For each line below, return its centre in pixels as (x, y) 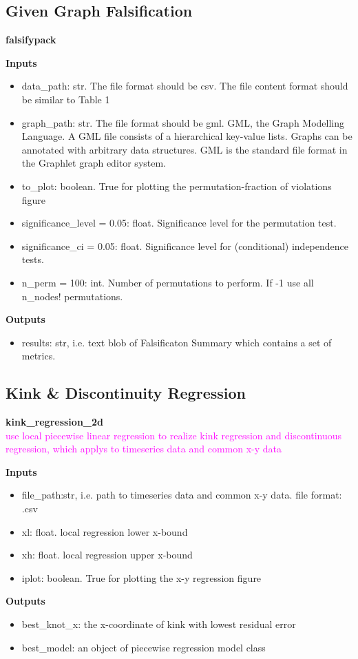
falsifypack (31, 40)
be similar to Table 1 (66, 99)
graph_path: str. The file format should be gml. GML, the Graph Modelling (183, 122)
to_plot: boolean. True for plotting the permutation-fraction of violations (177, 186)
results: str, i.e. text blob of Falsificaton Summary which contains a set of (177, 342)
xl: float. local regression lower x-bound (105, 531)
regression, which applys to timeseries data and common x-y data (144, 449)
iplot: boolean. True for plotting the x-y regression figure (141, 577)
